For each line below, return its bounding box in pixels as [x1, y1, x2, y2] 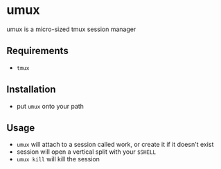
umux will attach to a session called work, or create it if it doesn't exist [16, 141, 214, 149]
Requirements [6, 45, 69, 57]
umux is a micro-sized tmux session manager [6, 25, 136, 33]
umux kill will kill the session [16, 155, 100, 163]
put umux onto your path [16, 102, 85, 110]
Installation [6, 84, 56, 96]
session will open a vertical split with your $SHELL [16, 148, 157, 156]
